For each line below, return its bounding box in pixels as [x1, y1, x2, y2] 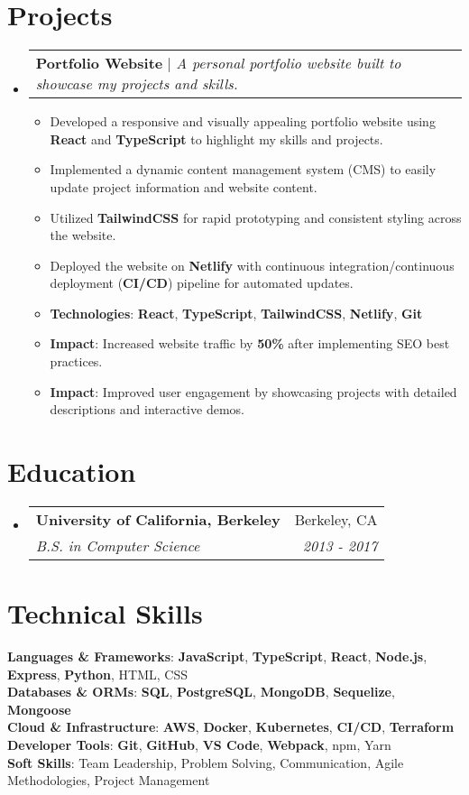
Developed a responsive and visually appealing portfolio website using [50, 112, 436, 131]
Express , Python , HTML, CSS [7, 664, 189, 683]
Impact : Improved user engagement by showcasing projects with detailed [50, 382, 457, 401]
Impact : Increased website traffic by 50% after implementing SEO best [50, 334, 450, 353]
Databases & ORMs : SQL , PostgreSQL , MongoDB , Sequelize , [7, 682, 395, 701]
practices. [50, 352, 103, 371]
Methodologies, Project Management [7, 771, 210, 790]
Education [7, 453, 136, 490]
